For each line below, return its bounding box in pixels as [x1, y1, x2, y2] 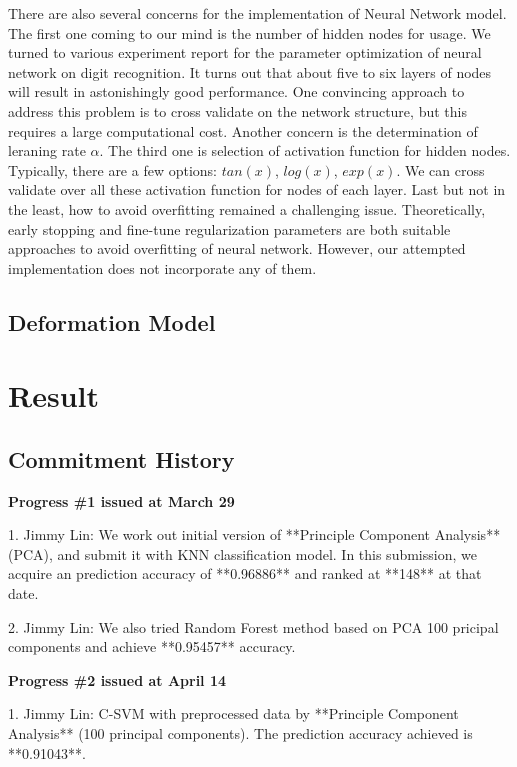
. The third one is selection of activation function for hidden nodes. [99, 140, 511, 161]
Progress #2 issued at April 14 [8, 669, 227, 690]
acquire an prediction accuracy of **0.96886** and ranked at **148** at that [8, 563, 482, 584]
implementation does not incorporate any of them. [8, 257, 317, 278]
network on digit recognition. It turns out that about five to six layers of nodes [8, 61, 492, 82]
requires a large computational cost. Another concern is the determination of [8, 120, 478, 141]
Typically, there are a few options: [8, 159, 217, 180]
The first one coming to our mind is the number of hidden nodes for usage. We [8, 22, 491, 43]
